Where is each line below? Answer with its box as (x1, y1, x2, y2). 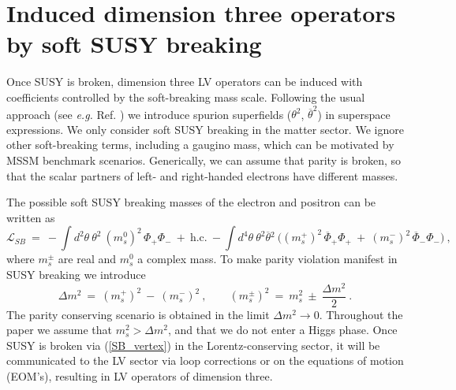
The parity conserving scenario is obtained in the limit (6, 306, 270, 322)
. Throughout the (319, 306, 403, 322)
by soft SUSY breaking (6, 28, 262, 60)
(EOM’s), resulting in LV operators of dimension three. (6, 368, 273, 384)
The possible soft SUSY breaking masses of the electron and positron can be (6, 194, 376, 210)
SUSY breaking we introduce (6, 266, 146, 282)
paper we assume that (6, 321, 112, 338)
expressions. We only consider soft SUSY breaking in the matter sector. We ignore (6, 121, 404, 137)
